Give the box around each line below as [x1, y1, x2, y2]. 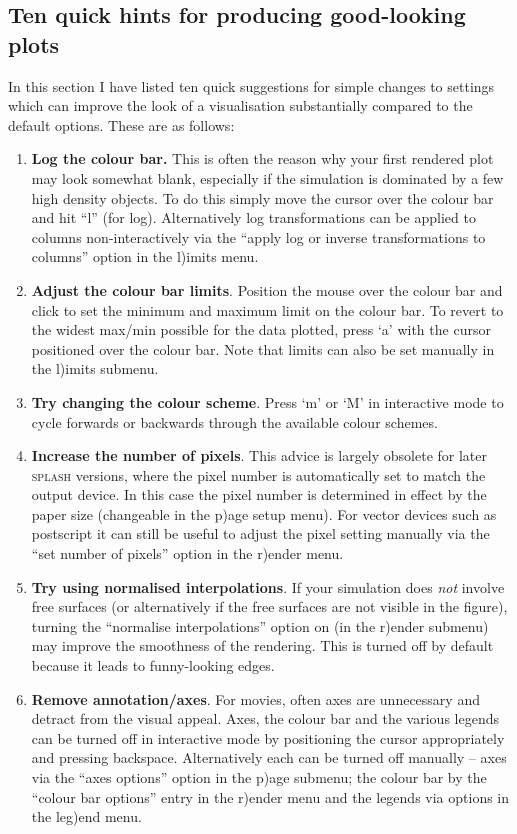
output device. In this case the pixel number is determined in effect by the [31, 484, 487, 505]
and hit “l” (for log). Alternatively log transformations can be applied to [31, 207, 476, 228]
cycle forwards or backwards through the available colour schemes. [31, 411, 438, 432]
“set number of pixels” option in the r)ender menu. [31, 543, 344, 564]
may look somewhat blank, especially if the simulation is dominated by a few [31, 167, 504, 188]
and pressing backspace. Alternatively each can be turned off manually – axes [31, 747, 507, 768]
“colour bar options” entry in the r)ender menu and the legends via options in [31, 786, 510, 807]
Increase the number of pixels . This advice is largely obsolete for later [31, 445, 487, 466]
